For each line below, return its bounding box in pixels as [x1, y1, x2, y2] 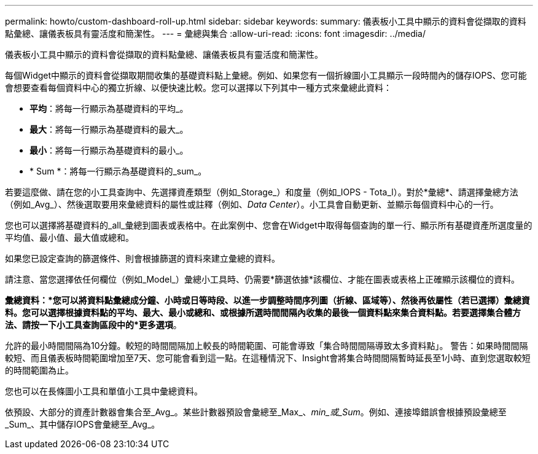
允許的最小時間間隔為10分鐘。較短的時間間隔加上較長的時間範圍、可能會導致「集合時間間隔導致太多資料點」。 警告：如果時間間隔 [5, 340, 528, 351]
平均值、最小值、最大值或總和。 [5, 232, 134, 243]
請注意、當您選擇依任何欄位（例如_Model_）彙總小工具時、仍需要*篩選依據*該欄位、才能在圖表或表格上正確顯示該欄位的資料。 [5, 274, 520, 284]
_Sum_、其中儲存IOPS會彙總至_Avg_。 [5, 419, 160, 429]
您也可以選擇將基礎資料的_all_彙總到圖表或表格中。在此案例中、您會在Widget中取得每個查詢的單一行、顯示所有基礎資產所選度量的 [5, 220, 532, 230]
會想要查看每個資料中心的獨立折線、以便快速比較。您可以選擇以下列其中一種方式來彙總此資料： [5, 82, 392, 93]
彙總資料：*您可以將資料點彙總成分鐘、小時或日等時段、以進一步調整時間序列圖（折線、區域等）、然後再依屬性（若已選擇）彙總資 [5, 295, 530, 305]
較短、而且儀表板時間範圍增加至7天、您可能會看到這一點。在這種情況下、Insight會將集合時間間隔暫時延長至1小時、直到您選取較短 [5, 353, 531, 363]
